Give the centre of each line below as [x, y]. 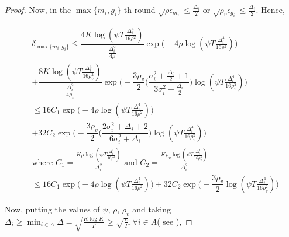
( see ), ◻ [175, 221]
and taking [152, 209]
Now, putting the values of [52, 209]
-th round [138, 9]
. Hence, [270, 9]
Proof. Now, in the [38, 9]
